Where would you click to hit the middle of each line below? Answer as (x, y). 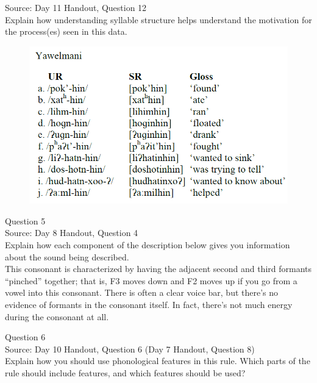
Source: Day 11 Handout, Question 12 (76, 7)
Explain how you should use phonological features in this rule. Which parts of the (158, 361)
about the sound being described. (67, 256)
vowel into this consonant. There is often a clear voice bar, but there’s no (142, 292)
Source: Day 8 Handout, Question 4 (72, 233)
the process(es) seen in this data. (66, 31)
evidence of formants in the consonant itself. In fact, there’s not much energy (149, 305)
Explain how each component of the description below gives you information (148, 245)
